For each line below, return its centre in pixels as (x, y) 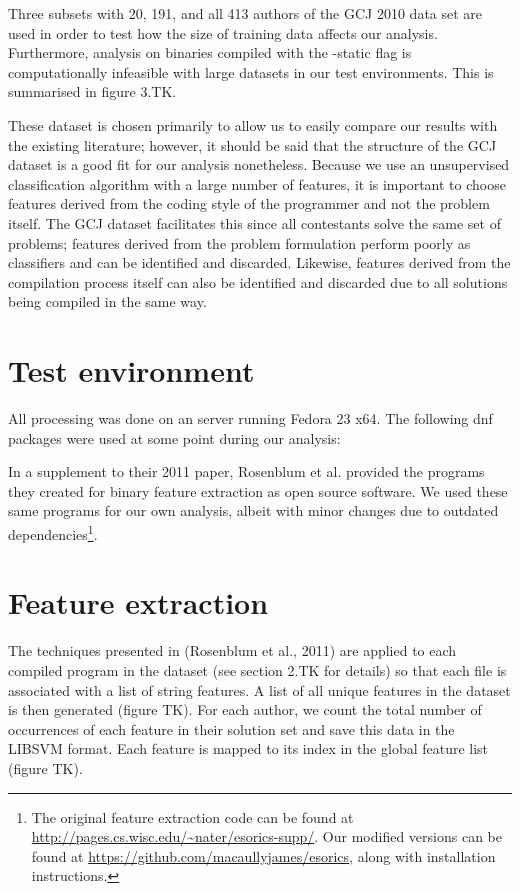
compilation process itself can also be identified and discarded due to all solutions (258, 281)
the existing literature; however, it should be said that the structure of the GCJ (252, 144)
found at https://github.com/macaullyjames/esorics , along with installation (263, 855)
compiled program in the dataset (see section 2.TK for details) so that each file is (257, 669)
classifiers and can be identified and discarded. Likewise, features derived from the (259, 262)
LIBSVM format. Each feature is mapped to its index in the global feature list (248, 748)
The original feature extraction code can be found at (192, 816)
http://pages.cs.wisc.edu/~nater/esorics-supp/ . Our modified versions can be (266, 836)
